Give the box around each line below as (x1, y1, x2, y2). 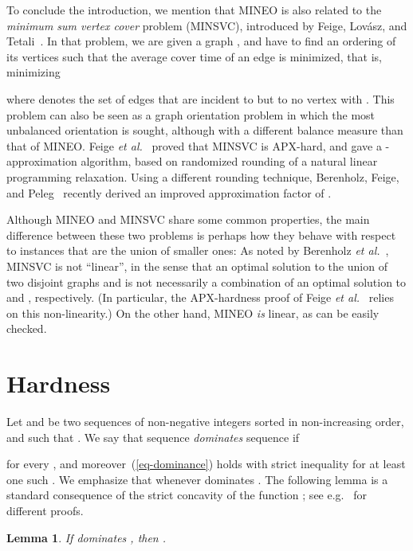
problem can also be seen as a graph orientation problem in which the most (6, 106, 376, 123)
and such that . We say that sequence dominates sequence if (6, 428, 300, 445)
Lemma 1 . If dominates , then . (6, 529, 167, 545)
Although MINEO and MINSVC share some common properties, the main (6, 211, 370, 228)
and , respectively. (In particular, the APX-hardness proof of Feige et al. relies (6, 289, 394, 306)
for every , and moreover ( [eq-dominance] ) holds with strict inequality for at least (6, 455, 406, 472)
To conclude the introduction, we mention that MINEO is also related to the (6, 2, 382, 18)
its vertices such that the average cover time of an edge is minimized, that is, (6, 48, 382, 64)
